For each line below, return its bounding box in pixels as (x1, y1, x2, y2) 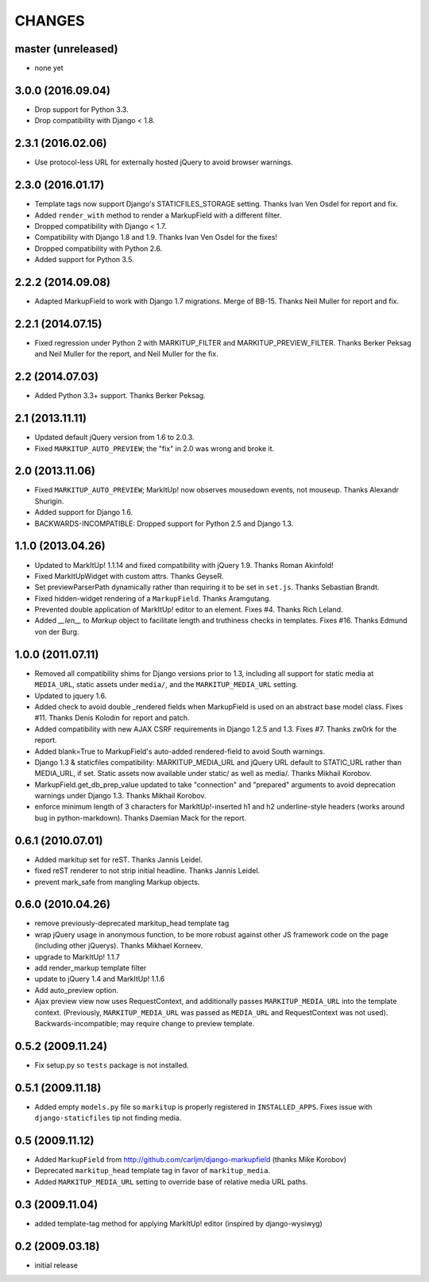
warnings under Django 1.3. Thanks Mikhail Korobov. (34, 791, 207, 801)
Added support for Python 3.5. (34, 255, 134, 265)
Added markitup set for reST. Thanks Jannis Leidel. (34, 855, 203, 864)
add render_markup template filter (34, 963, 147, 972)
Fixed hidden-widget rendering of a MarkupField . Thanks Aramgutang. (34, 593, 272, 603)
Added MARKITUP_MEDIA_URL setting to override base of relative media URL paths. (34, 1176, 308, 1187)
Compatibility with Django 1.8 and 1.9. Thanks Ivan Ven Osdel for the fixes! (34, 233, 278, 242)
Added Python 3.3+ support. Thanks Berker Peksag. (34, 391, 206, 400)
